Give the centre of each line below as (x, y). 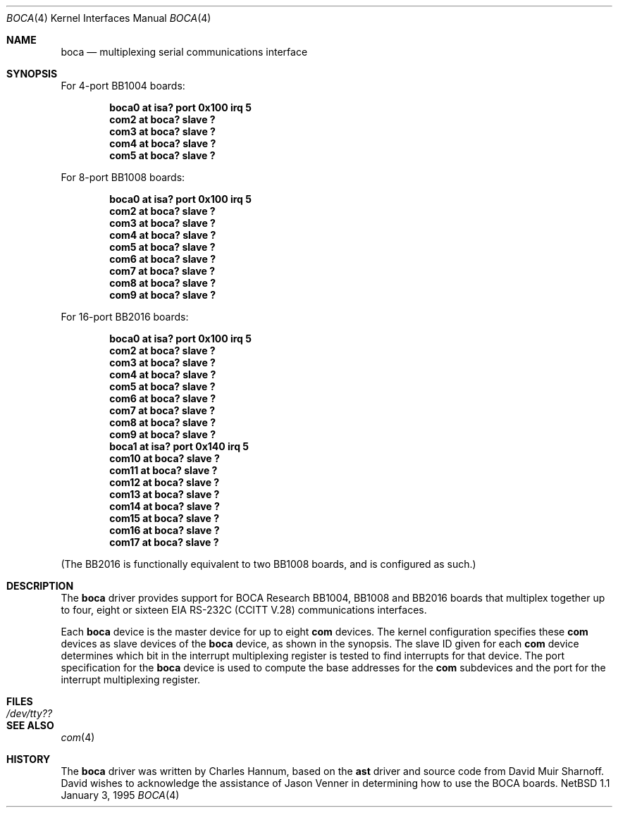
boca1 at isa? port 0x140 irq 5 (179, 446)
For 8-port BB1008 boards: (123, 177)
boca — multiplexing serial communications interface (184, 52)
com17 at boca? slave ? (164, 542)
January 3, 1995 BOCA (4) (120, 795)
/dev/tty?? (30, 713)
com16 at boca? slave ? (165, 530)
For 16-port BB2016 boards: (125, 317)
